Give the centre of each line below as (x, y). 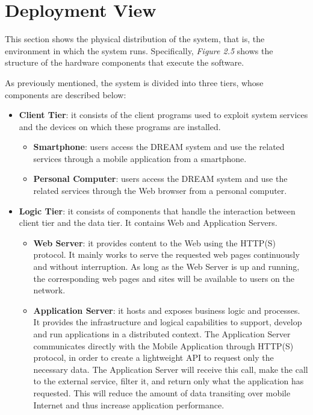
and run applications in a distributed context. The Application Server (162, 334)
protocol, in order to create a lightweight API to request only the (153, 357)
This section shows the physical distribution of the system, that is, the (135, 39)
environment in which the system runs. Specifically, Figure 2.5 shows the (139, 50)
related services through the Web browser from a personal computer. (160, 191)
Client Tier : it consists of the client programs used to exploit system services (163, 115)
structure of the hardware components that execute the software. (125, 62)
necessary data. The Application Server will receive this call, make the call (171, 369)
